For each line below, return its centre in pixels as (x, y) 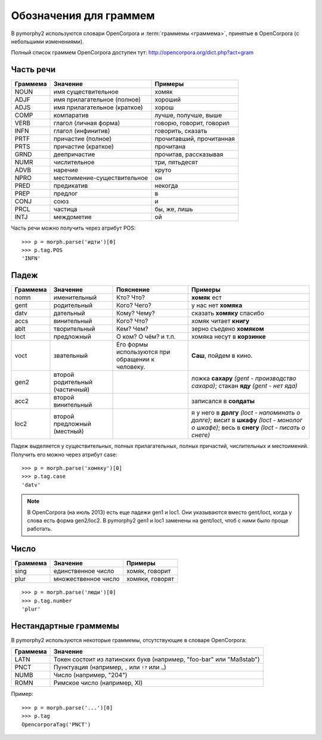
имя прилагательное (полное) (97, 100)
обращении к (136, 360)
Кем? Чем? (132, 329)
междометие (72, 217)
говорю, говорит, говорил (192, 123)
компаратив (71, 115)
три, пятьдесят (176, 162)
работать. (40, 529)
